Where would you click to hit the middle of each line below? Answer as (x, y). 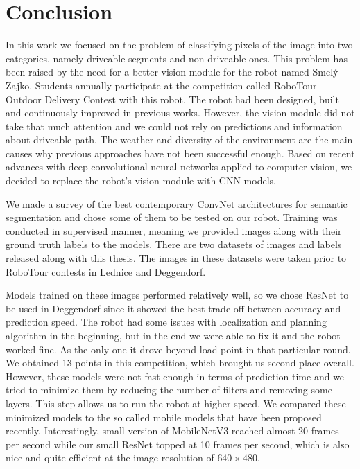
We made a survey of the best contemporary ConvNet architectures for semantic (177, 203)
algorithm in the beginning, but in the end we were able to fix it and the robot (173, 335)
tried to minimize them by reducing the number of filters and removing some (169, 390)
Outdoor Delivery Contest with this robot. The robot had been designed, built (172, 99)
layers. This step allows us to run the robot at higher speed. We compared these (176, 403)
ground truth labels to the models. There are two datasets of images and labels (174, 244)
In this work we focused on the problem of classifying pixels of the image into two (179, 45)
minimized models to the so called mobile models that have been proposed (164, 417)
